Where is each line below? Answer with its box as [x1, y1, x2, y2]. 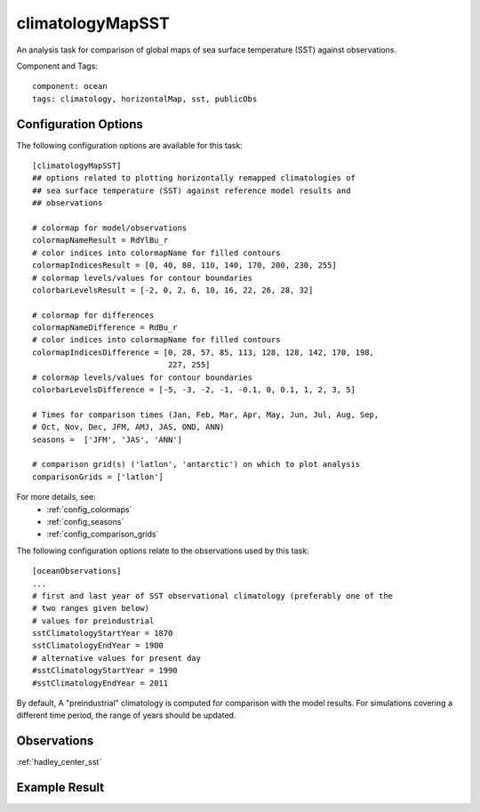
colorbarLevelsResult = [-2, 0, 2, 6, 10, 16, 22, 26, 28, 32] [32, 285, 314, 295]
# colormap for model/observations [32, 222, 188, 233]
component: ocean [32, 81, 108, 92]
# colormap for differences [32, 310, 155, 320]
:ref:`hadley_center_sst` [16, 757, 102, 768]
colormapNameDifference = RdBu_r [32, 323, 178, 333]
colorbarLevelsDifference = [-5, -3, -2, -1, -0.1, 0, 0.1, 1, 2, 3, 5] [32, 385, 356, 395]
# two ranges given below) [32, 603, 150, 614]
